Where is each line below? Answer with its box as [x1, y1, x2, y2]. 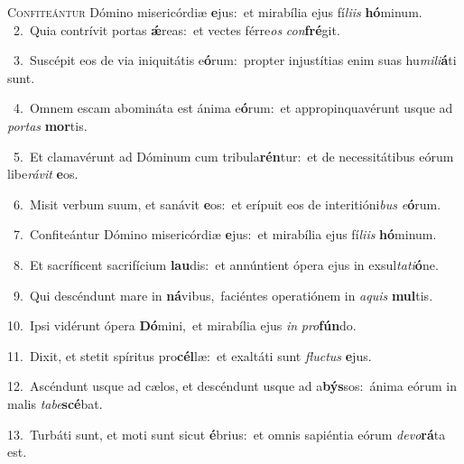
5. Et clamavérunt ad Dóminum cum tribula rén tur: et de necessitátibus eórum [13, 146, 454, 165]
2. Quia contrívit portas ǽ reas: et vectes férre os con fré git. [13, 20, 340, 39]
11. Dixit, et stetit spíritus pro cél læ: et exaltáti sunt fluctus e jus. [7, 346, 372, 365]
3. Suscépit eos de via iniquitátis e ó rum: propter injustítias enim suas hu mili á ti [13, 51, 457, 70]
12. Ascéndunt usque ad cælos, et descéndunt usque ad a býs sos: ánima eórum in [7, 376, 457, 395]
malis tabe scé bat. [7, 394, 103, 413]
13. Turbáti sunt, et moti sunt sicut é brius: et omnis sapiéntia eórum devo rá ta [7, 424, 446, 443]
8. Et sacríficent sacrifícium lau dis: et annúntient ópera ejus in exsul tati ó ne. [13, 255, 439, 274]
